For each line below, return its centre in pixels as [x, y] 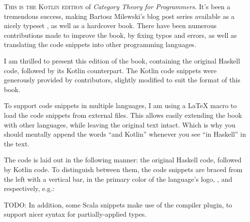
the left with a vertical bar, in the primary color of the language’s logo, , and [118, 179]
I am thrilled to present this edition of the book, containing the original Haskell [122, 60]
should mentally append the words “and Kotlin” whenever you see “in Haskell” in [125, 134]
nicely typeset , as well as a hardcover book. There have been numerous [110, 25]
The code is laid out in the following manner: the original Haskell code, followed [123, 160]
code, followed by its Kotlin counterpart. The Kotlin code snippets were [110, 70]
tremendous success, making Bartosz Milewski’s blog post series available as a [119, 16]
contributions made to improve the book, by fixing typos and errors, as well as [120, 35]
